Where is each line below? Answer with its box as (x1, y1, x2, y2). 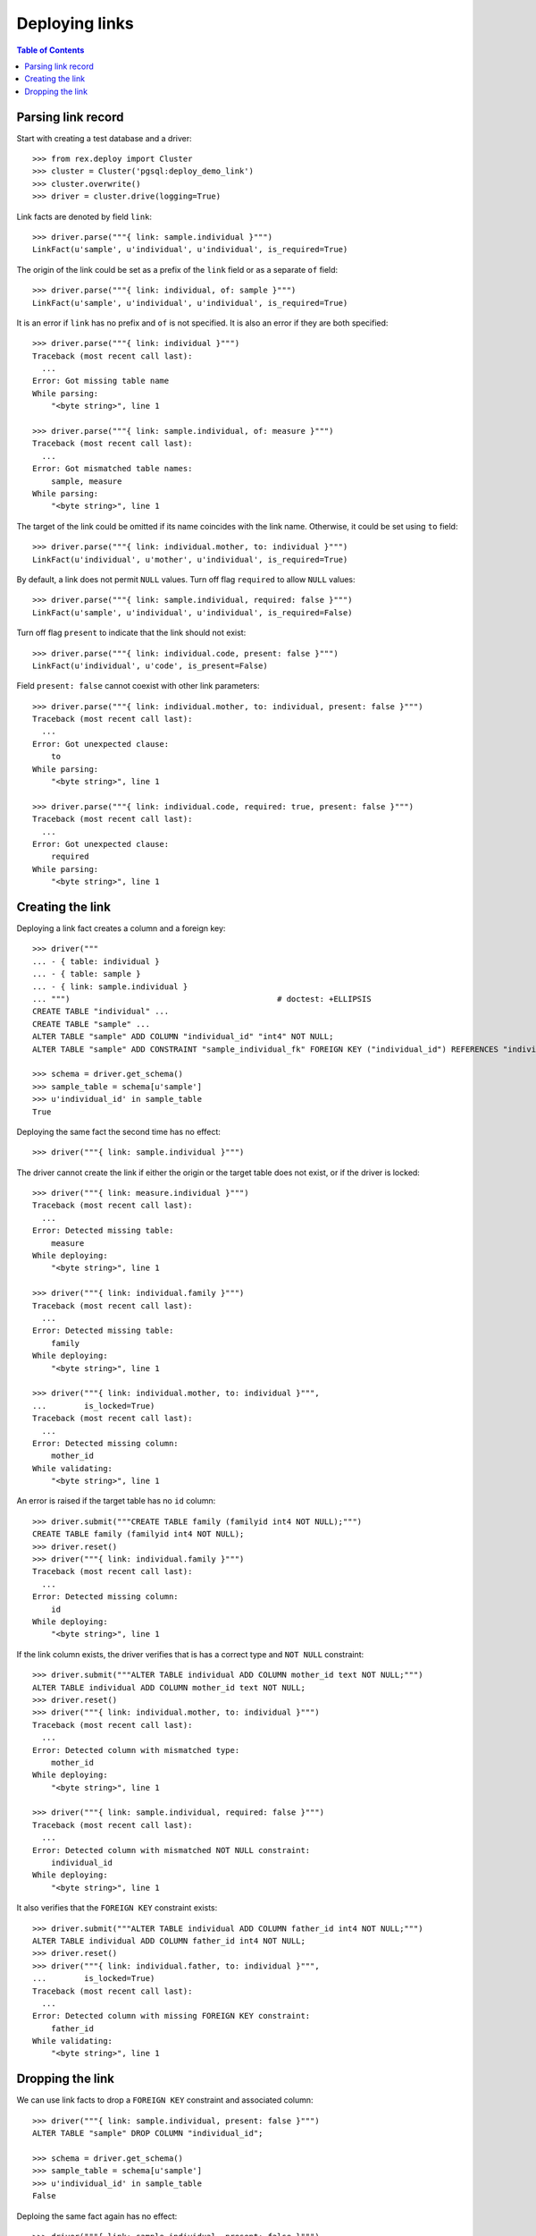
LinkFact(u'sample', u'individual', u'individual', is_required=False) (32, 607, 353, 617)
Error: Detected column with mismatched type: (32, 1745, 240, 1755)
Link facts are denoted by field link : (16, 211, 152, 222)
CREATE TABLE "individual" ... (32, 1006, 170, 1017)
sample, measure (50, 476, 122, 487)
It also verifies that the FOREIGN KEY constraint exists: (16, 1902, 218, 1913)
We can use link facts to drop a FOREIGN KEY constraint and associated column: (16, 2095, 314, 2105)
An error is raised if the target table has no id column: (16, 1495, 216, 1506)
